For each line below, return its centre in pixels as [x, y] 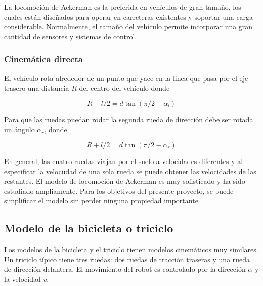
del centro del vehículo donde [124, 88]
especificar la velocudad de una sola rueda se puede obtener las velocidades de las [130, 171]
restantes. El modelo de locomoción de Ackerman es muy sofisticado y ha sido [125, 181]
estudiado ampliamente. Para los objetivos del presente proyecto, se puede [119, 191]
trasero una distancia [37, 88]
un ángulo [19, 129]
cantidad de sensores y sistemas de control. [71, 36]
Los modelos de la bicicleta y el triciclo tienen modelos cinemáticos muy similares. [131, 249]
